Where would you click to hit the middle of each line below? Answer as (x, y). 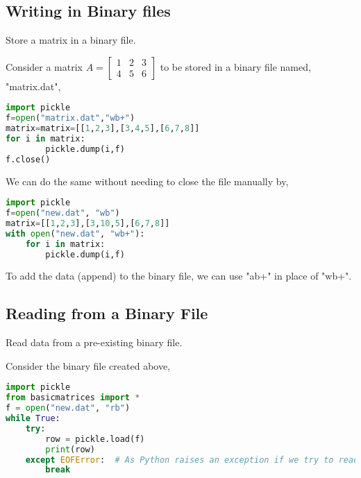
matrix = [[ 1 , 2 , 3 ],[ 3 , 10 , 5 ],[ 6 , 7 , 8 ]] (88, 223)
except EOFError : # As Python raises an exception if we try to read (192, 460)
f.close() (28, 159)
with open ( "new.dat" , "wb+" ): (75, 233)
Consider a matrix (44, 66)
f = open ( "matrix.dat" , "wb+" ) (70, 118)
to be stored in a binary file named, (235, 66)
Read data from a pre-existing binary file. (94, 342)
